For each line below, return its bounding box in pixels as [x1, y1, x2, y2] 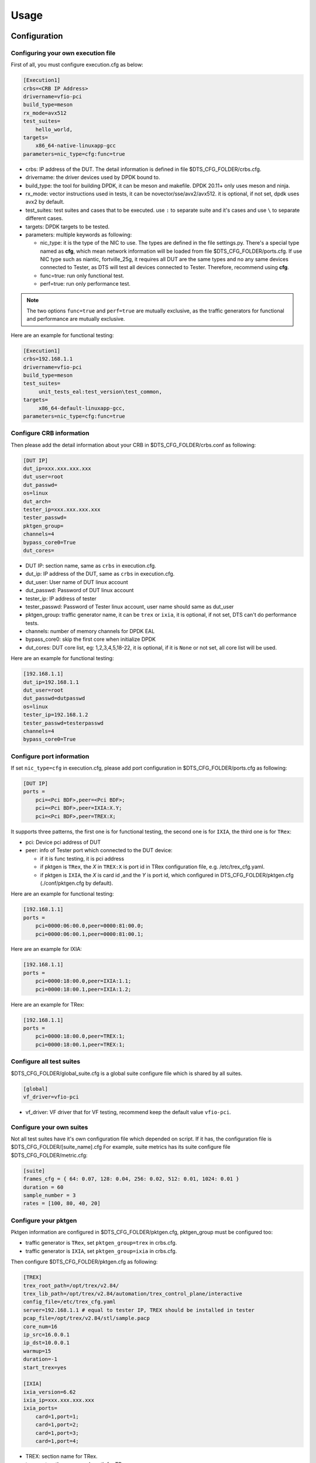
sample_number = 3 [23, 1191, 76, 1198]
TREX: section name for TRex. [25, 1453, 98, 1460]
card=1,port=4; [35, 1438, 79, 1445]
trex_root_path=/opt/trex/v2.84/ [23, 1282, 119, 1289]
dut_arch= [23, 498, 51, 504]
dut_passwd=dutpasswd [23, 695, 85, 702]
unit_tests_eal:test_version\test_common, [38, 388, 162, 395]
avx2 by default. [25, 198, 64, 205]
